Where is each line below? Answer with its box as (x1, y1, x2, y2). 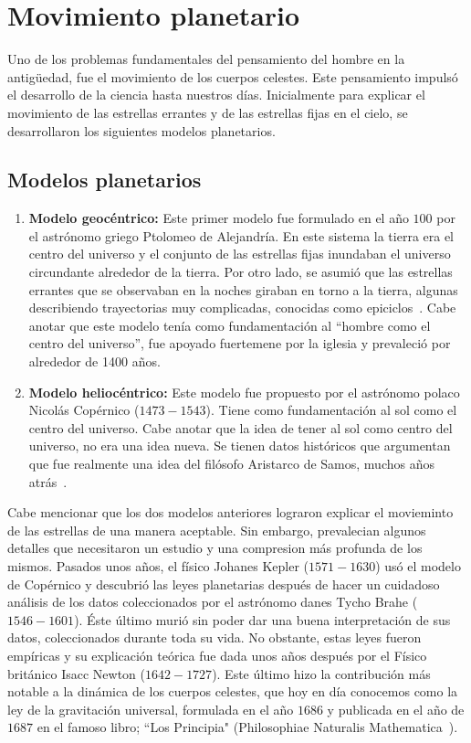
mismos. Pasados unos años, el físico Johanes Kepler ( (7, 556, 309, 575)
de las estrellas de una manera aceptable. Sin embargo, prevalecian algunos (7, 520, 426, 539)
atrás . (28, 472, 68, 491)
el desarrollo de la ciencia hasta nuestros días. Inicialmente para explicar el (7, 85, 425, 104)
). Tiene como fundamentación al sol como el (205, 400, 457, 419)
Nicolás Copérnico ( (28, 400, 140, 419)
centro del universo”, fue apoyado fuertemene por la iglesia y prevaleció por (28, 334, 451, 353)
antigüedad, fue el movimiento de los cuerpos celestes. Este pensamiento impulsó (7, 67, 458, 86)
